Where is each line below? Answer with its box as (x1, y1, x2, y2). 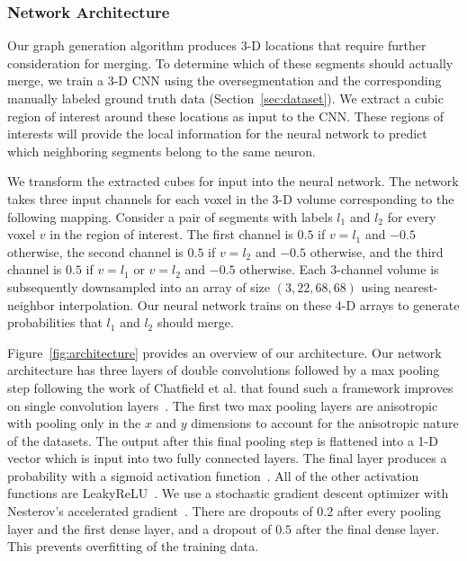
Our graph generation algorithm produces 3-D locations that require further (7, 36, 427, 55)
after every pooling (337, 502, 442, 521)
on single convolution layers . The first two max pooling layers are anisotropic (7, 396, 438, 414)
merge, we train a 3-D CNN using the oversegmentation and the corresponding (7, 71, 442, 90)
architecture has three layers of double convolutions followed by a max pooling (7, 361, 440, 379)
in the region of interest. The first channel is (49, 225, 293, 244)
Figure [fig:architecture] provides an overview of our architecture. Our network (7, 343, 442, 361)
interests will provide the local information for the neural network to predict (7, 124, 427, 143)
